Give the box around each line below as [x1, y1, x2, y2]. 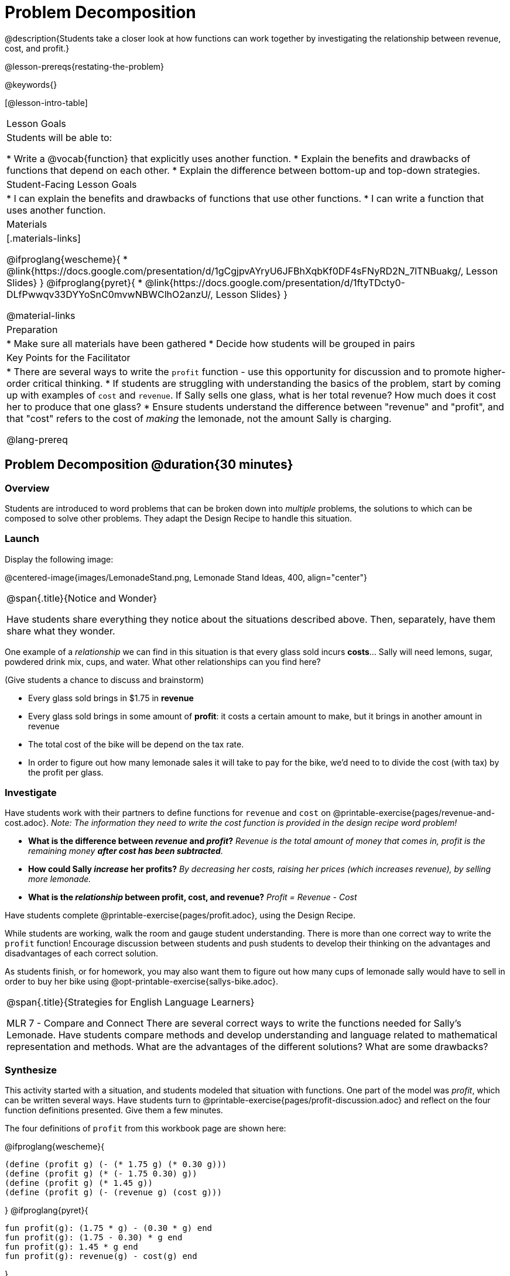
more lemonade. [28, 874, 91, 884]
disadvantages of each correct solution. [5, 948, 158, 959]
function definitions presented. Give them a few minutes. [5, 1105, 223, 1116]
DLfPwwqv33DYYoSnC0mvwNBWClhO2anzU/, [6, 288, 213, 300]
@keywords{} [5, 79, 57, 90]
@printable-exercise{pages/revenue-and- [333, 808, 495, 818]
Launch [5, 533, 39, 545]
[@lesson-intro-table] [5, 97, 88, 108]
